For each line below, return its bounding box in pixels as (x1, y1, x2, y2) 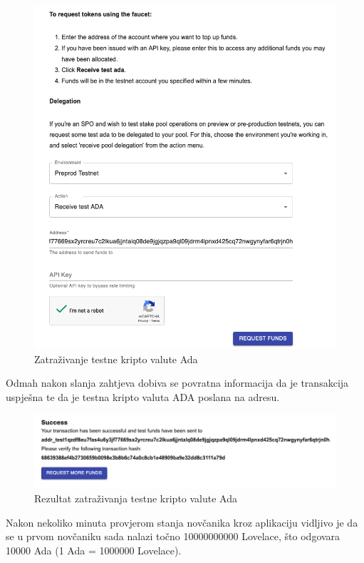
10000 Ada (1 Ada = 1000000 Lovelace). (6, 543, 182, 558)
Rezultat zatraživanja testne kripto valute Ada (34, 491, 238, 506)
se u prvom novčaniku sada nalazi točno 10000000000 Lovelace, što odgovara (6, 529, 340, 544)
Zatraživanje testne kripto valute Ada (34, 351, 198, 366)
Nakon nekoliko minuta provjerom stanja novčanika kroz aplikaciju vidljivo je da (6, 514, 358, 529)
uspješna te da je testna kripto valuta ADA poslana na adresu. (6, 389, 280, 404)
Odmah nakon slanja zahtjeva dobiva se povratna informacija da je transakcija (6, 375, 349, 390)
